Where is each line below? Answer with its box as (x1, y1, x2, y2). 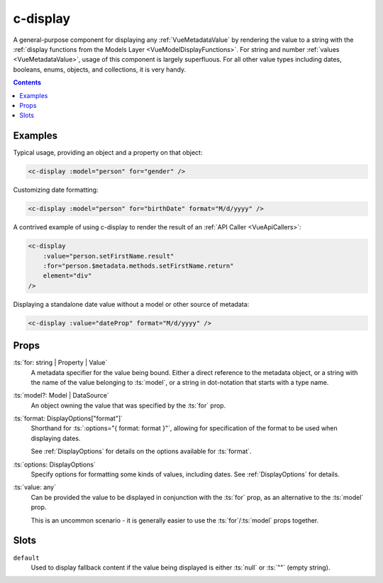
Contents (13, 78, 42, 87)
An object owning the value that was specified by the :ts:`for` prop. (30, 401, 226, 410)
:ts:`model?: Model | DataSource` (13, 391, 109, 400)
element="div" (43, 272, 92, 280)
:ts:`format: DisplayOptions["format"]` (13, 414, 123, 423)
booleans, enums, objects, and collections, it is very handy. (13, 65, 187, 74)
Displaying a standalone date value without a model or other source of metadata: (13, 300, 250, 308)
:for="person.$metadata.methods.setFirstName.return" (43, 261, 234, 270)
